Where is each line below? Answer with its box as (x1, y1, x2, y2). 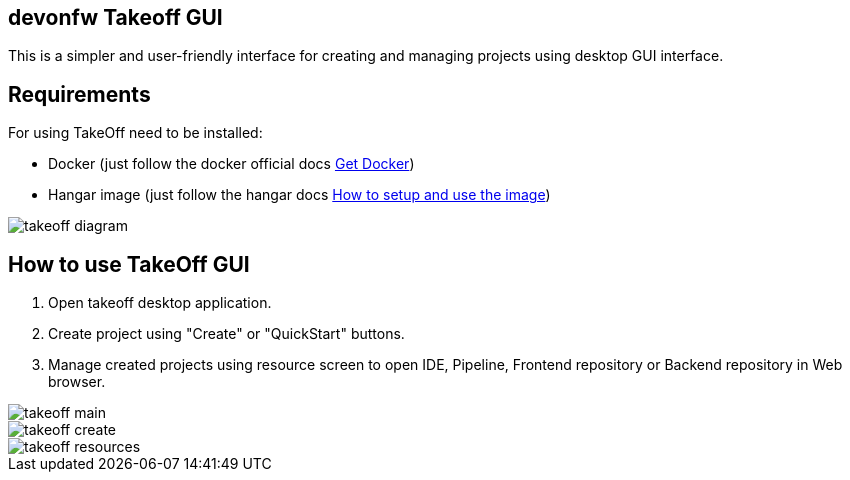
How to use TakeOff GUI (8, 251, 250, 277)
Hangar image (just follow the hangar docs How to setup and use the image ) (48, 186, 551, 204)
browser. (48, 373, 106, 391)
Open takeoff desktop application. (48, 294, 272, 312)
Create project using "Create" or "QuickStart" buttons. (48, 325, 405, 343)
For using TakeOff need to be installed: (8, 124, 263, 142)
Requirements (8, 81, 151, 107)
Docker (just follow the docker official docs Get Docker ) (48, 155, 415, 173)
